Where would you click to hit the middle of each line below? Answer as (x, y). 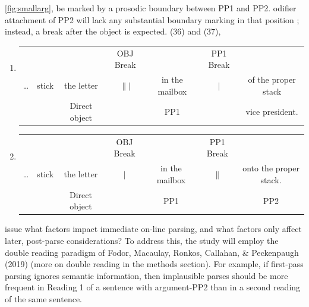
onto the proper (271, 168)
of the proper (272, 79)
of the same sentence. (44, 298)
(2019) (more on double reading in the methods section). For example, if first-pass (154, 264)
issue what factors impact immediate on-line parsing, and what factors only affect (153, 229)
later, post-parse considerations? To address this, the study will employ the (142, 240)
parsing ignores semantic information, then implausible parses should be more (146, 275)
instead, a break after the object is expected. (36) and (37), (113, 31)
